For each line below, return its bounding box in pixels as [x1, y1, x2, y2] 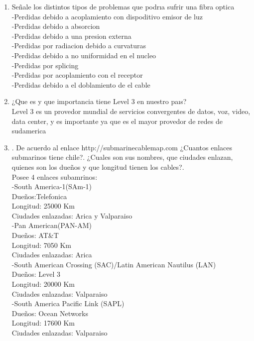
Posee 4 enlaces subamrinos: [11, 171, 98, 182]
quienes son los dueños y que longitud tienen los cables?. [11, 161, 184, 172]
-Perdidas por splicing [11, 60, 79, 70]
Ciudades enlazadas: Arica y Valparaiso [11, 210, 132, 221]
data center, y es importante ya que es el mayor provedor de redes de [11, 115, 223, 126]
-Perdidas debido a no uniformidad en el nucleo [11, 50, 156, 60]
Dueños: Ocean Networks [11, 308, 88, 318]
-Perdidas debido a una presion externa [11, 30, 131, 41]
